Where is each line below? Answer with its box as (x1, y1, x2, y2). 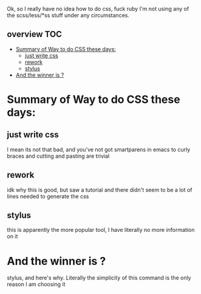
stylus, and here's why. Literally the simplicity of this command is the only (7, 274, 191, 282)
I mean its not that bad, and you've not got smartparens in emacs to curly (7, 145, 191, 153)
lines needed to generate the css (7, 192, 89, 200)
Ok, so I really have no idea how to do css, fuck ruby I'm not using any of (7, 5, 189, 12)
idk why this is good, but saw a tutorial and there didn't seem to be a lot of (7, 186, 192, 194)
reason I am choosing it (7, 281, 66, 288)
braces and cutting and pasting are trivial (7, 152, 110, 159)
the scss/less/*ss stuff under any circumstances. (7, 12, 130, 19)
